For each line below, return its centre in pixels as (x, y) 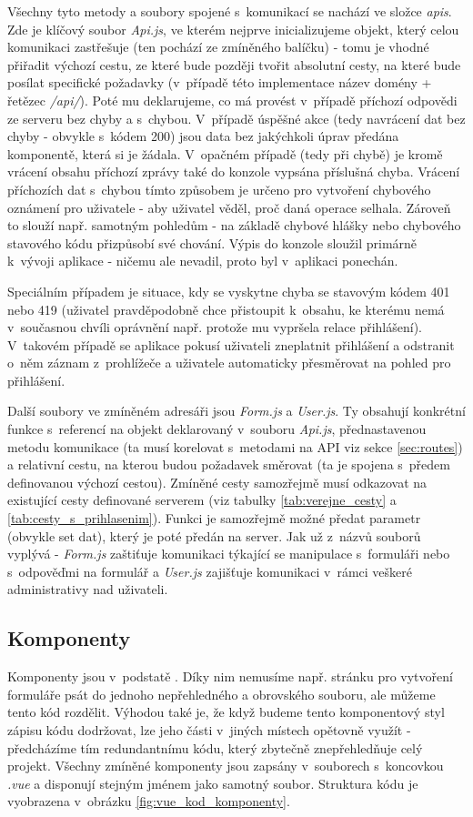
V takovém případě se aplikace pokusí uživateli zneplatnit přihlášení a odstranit (231, 344)
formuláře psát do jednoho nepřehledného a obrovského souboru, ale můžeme (221, 694)
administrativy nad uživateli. (88, 589)
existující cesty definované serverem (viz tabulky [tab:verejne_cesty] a (202, 500)
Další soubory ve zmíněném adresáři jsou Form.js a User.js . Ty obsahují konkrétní (236, 411)
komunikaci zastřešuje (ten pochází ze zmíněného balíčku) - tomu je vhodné (218, 47)
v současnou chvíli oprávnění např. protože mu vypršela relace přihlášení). (215, 327)
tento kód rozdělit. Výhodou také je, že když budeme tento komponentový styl (226, 712)
